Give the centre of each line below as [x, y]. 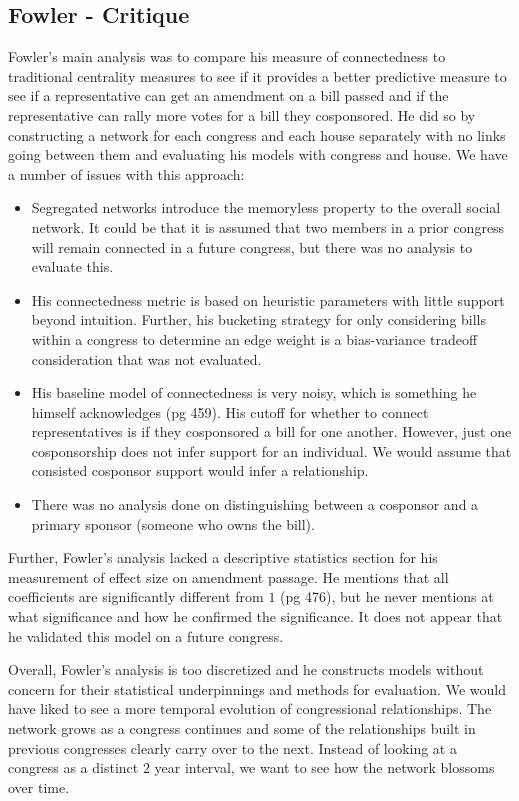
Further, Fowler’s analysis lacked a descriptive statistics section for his [223, 557]
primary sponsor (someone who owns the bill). [173, 523]
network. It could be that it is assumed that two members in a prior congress [268, 226]
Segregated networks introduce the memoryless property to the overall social [266, 207]
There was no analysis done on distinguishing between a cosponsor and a [255, 504]
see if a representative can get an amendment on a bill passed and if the [228, 95]
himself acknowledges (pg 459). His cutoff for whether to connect [230, 411]
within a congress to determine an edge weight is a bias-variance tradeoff [254, 338]
